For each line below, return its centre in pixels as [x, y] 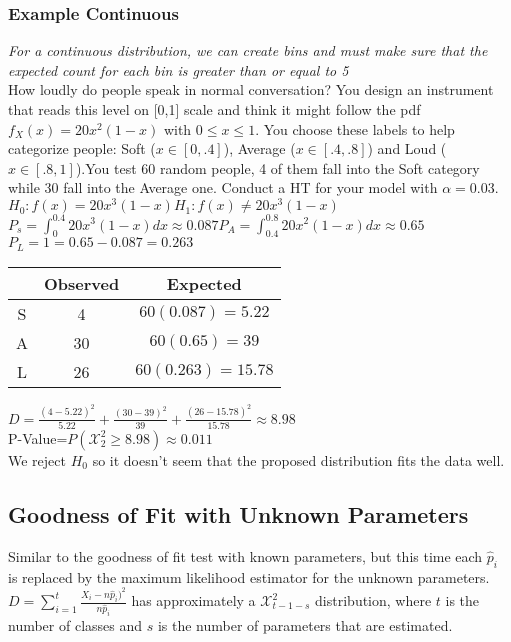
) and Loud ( [407, 148]
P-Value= [38, 437]
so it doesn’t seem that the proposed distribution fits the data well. [298, 459]
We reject [37, 459]
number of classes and [75, 624]
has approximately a [193, 600]
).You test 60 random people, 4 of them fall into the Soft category [277, 167]
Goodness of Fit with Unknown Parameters [238, 513]
